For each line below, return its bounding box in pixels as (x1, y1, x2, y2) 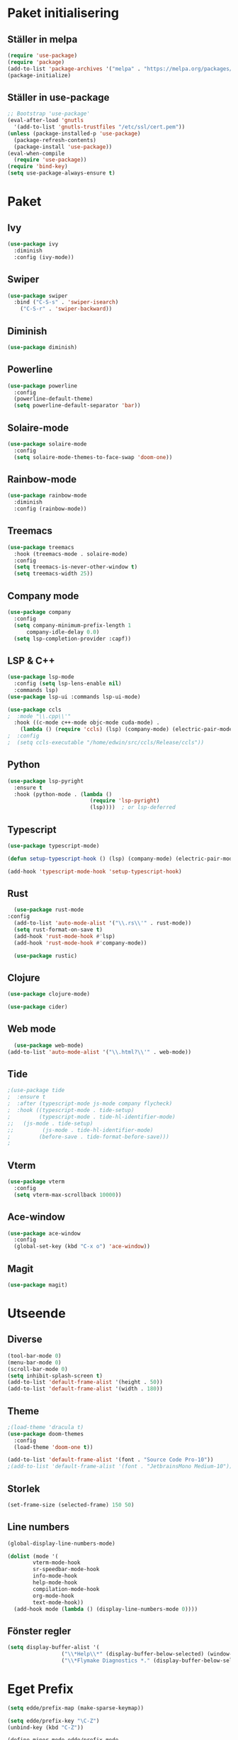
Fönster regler (7, 1625, 72, 1637)
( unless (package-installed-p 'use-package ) (7, 130, 141, 137)
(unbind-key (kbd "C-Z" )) (7, 1724, 84, 1731)
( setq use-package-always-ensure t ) (7, 170, 115, 177)
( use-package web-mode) (13, 1042, 84, 1049)
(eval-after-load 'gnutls (7, 117, 84, 124)
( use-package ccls (7, 706, 62, 713)
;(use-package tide (7, 1087, 65, 1094)
